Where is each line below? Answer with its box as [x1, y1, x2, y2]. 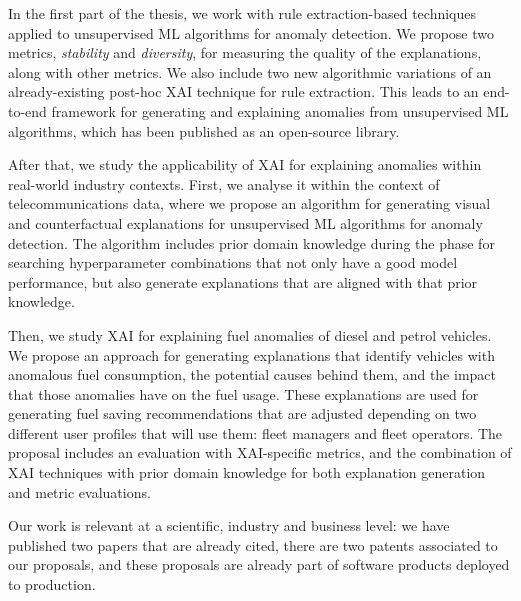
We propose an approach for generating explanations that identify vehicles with [8, 344, 495, 365]
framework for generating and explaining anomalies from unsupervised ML [51, 100, 509, 121]
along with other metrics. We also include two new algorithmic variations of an [8, 61, 492, 82]
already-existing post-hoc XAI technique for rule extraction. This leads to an [8, 81, 479, 102]
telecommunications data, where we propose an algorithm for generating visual [8, 193, 491, 214]
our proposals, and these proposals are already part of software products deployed [8, 554, 510, 575]
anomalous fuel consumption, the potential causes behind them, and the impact [8, 364, 496, 385]
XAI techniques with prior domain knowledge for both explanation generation [8, 462, 486, 483]
